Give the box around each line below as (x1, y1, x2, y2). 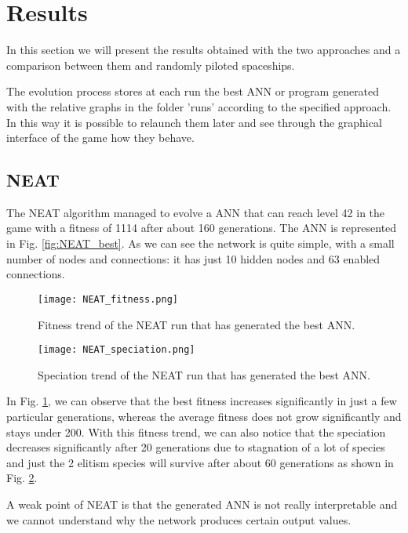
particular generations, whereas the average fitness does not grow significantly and (6, 408, 402, 424)
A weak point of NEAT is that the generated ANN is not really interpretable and (6, 495, 398, 512)
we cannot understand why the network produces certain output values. (6, 511, 352, 528)
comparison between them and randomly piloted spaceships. (6, 56, 295, 73)
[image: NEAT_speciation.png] (38, 344, 195, 356)
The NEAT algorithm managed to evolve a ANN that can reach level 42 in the (6, 204, 385, 220)
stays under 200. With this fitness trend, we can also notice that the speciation (6, 423, 386, 440)
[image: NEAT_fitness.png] (38, 293, 178, 305)
